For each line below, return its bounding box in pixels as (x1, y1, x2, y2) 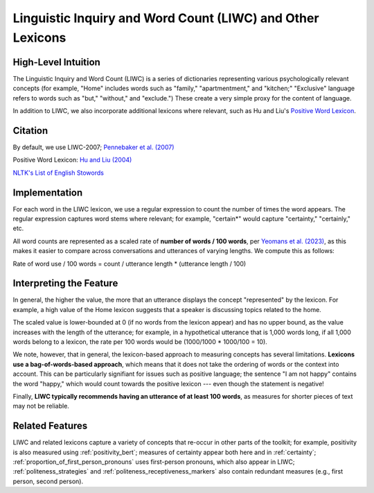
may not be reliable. (12, 402, 69, 410)
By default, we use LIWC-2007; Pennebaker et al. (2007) (12, 143, 175, 151)
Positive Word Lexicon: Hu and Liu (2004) (12, 156, 132, 164)
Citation (12, 125, 48, 137)
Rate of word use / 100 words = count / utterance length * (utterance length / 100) (12, 259, 247, 268)
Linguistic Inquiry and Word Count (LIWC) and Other (12, 10, 319, 26)
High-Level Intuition (12, 56, 100, 68)
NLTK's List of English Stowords (12, 168, 104, 177)
